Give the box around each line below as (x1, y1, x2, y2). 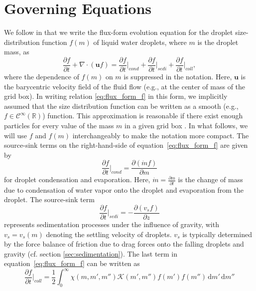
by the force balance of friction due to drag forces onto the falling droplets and (4, 239, 244, 249)
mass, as (4, 46, 29, 57)
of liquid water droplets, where (93, 36, 187, 47)
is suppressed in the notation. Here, (124, 71, 232, 81)
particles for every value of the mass (4, 120, 114, 130)
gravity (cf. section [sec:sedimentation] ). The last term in (4, 248, 178, 259)
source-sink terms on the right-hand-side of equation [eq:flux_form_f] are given (4, 140, 248, 150)
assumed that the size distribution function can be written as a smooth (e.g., (4, 100, 239, 111)
